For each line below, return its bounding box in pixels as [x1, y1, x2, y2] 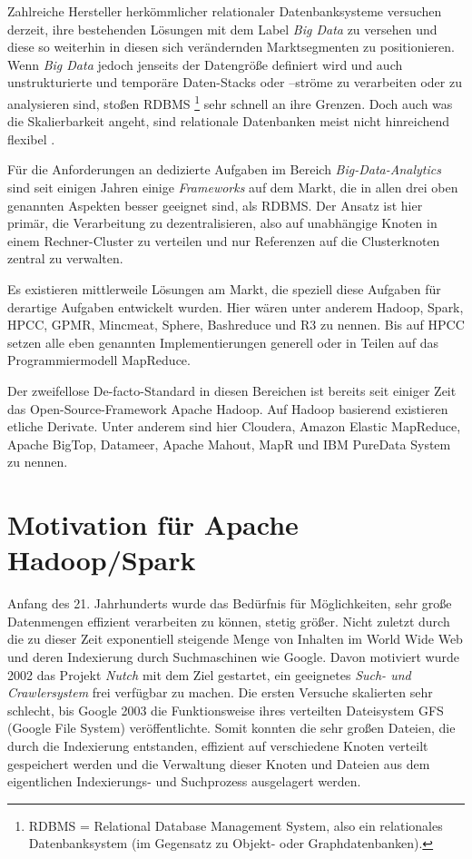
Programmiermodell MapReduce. [7, 351, 191, 370]
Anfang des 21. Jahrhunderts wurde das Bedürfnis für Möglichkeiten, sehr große [7, 594, 452, 613]
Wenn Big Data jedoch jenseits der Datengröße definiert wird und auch [7, 54, 403, 74]
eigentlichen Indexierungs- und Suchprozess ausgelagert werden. [7, 772, 361, 791]
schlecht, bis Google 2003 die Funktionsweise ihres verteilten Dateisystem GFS [7, 700, 444, 719]
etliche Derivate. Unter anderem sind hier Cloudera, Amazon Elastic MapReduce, [7, 417, 461, 436]
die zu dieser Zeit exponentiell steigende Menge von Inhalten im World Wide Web [7, 629, 463, 648]
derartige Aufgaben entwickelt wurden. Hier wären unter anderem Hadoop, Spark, [7, 297, 464, 316]
